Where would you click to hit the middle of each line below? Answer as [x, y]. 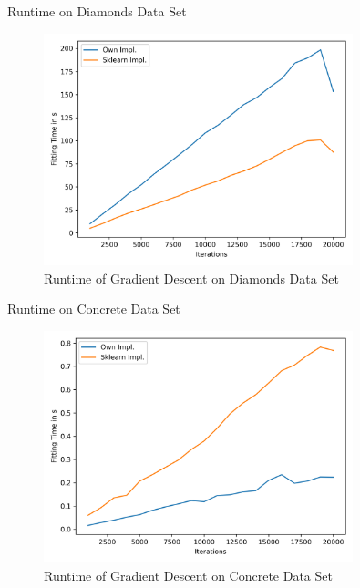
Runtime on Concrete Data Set [94, 309]
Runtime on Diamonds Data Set [97, 11]
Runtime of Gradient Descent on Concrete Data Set [188, 575]
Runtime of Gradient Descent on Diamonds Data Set [191, 278]
